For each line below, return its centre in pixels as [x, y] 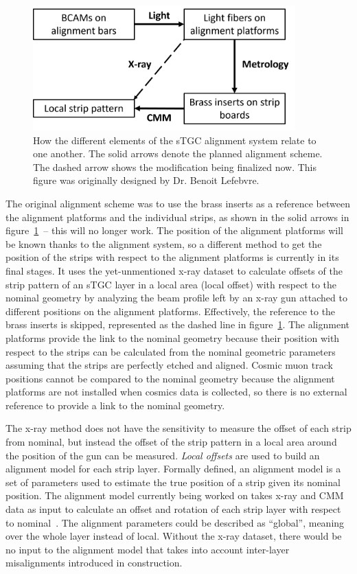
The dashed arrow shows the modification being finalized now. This [175, 167]
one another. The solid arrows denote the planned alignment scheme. [178, 153]
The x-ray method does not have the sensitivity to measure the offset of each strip [178, 428]
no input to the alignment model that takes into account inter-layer [148, 549]
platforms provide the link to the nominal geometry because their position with [173, 337]
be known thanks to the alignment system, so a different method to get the [164, 243]
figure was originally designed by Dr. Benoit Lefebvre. [146, 180]
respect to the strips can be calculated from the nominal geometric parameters [171, 351]
